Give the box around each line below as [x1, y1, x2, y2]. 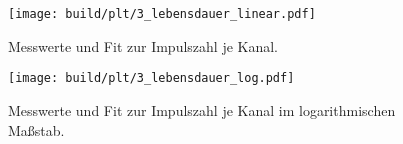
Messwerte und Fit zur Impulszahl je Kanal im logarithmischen [8, 99, 396, 120]
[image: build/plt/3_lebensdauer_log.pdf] [8, 71, 295, 86]
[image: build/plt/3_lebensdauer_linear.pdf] [8, 7, 316, 21]
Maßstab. [8, 119, 65, 140]
